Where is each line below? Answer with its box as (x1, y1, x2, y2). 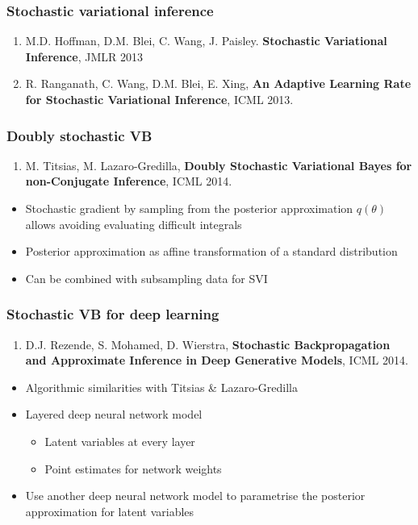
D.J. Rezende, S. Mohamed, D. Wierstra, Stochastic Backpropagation (25, 335, 391, 352)
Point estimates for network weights (44, 460, 222, 477)
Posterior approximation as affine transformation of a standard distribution (25, 243, 398, 260)
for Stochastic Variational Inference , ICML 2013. (25, 91, 294, 107)
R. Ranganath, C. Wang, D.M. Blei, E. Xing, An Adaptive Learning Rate (25, 75, 412, 92)
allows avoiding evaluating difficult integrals (25, 215, 242, 232)
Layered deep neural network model (25, 406, 203, 423)
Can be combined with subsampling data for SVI (25, 269, 268, 286)
